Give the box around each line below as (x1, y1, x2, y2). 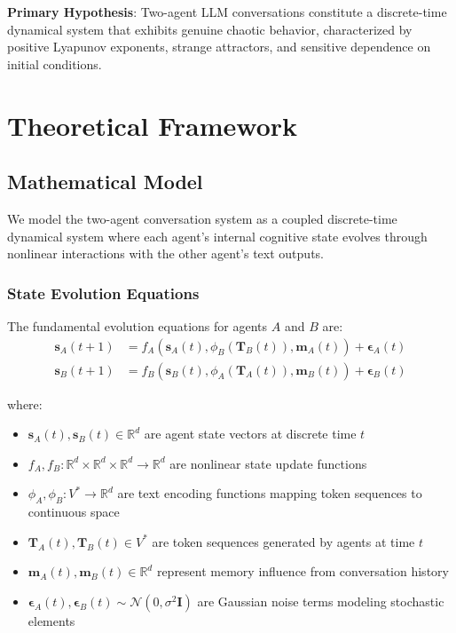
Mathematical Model (7, 168, 203, 195)
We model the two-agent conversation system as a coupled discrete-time (7, 209, 397, 227)
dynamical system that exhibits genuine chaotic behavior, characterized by (7, 20, 413, 38)
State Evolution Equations (7, 281, 200, 304)
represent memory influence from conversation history (156, 562, 449, 581)
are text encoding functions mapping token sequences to (117, 484, 422, 502)
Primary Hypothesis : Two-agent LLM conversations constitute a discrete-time (7, 3, 447, 20)
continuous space (28, 502, 120, 521)
